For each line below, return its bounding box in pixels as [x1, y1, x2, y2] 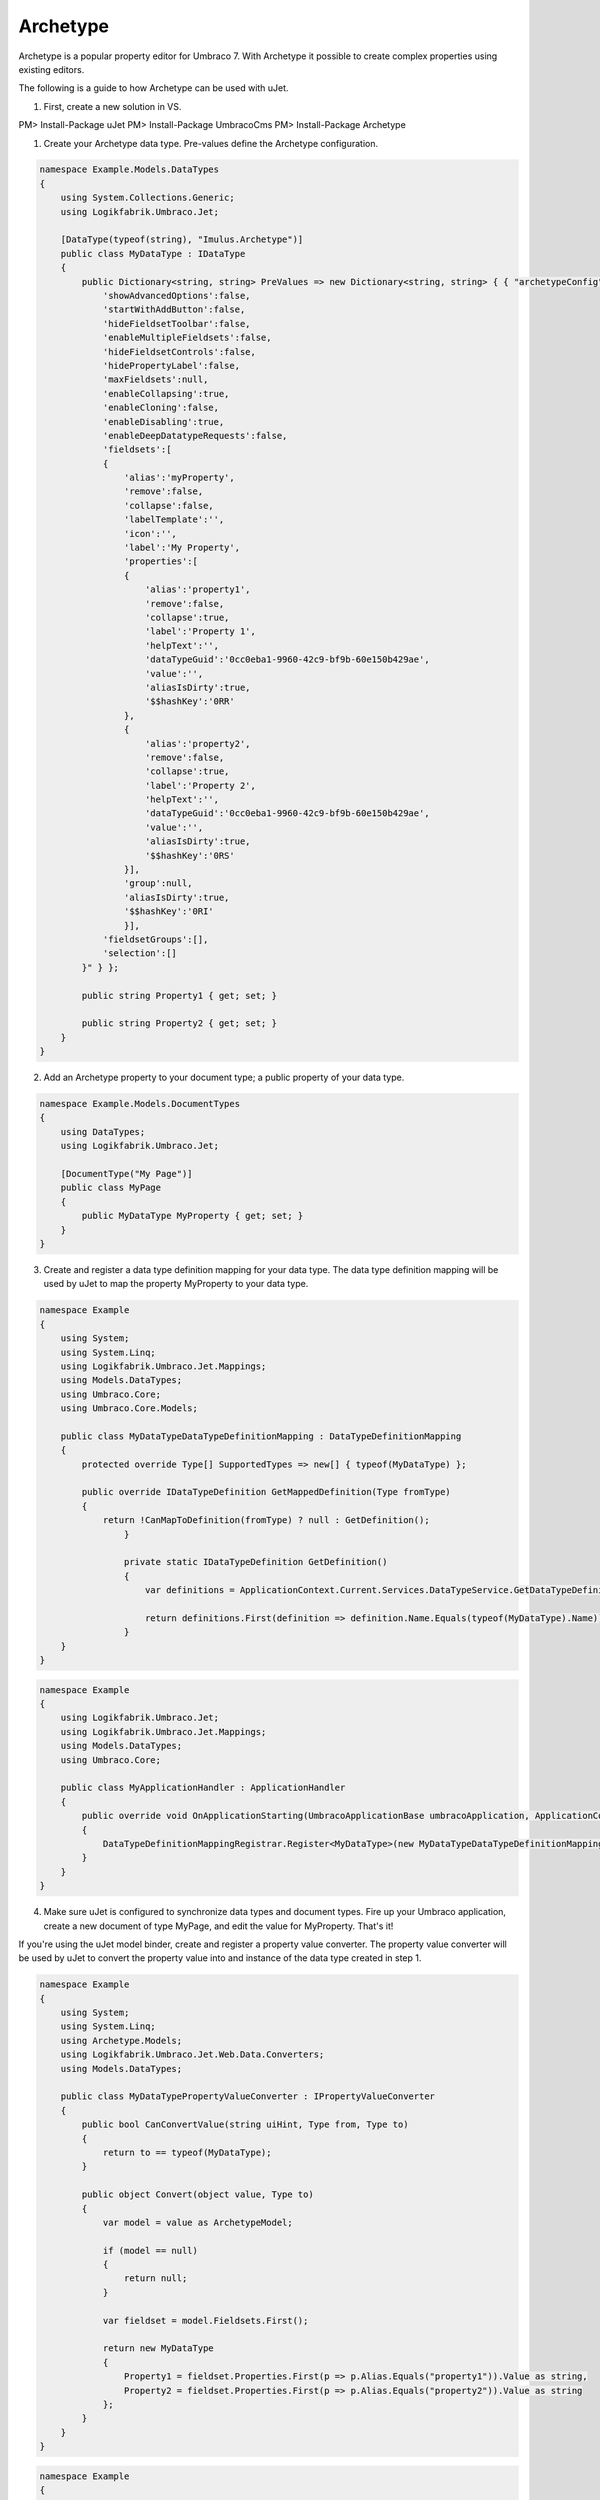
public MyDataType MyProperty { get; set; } [81, 1210, 304, 1222]
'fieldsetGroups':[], [102, 933, 209, 945]
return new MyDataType [102, 2343, 214, 2354]
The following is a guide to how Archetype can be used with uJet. [18, 82, 289, 94]
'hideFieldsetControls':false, [102, 346, 257, 357]
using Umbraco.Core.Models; [60, 1403, 199, 1414]
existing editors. [18, 63, 85, 75]
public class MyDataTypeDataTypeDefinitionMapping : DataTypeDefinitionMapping [60, 1430, 462, 1442]
